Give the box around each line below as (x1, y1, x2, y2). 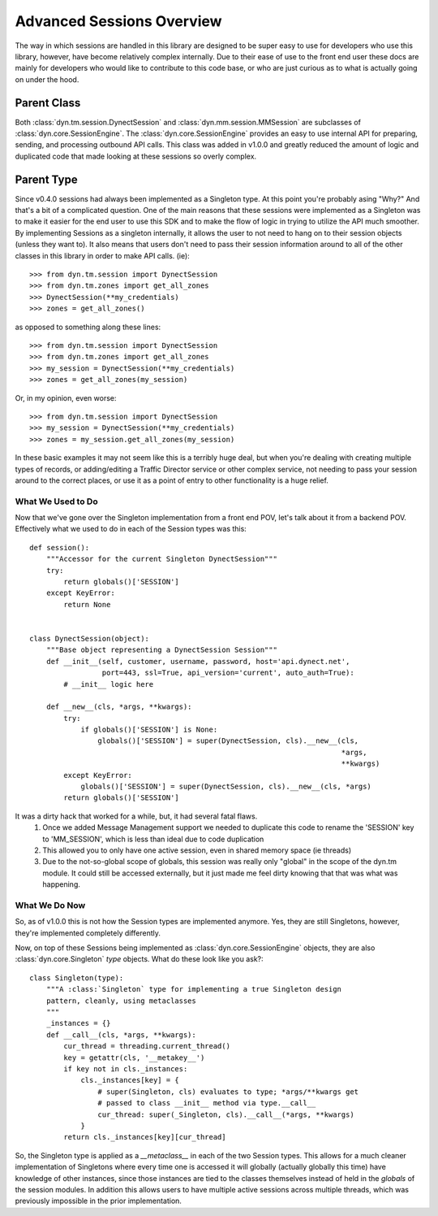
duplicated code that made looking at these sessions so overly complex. (15, 151, 257, 161)
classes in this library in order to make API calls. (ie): (15, 250, 190, 260)
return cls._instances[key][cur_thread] (63, 1132, 226, 1142)
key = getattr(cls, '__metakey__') (63, 1053, 205, 1062)
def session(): (29, 543, 90, 552)
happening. (42, 879, 80, 889)
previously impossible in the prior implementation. (15, 1196, 182, 1206)
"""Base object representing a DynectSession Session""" (45, 645, 277, 654)
